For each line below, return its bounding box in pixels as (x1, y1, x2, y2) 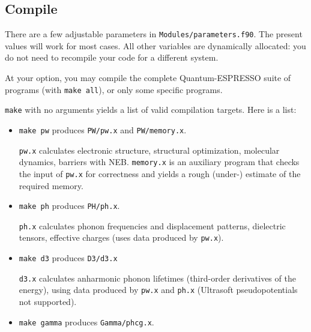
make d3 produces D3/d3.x (19, 252, 118, 264)
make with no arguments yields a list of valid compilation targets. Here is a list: (5, 103, 297, 116)
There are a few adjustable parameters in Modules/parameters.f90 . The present (5, 28, 303, 40)
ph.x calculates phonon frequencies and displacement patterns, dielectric (19, 219, 286, 232)
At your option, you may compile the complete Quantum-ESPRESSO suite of (5, 71, 291, 84)
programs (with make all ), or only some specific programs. (5, 83, 223, 95)
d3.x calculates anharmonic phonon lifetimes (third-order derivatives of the (19, 271, 296, 284)
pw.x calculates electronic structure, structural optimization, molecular (19, 143, 280, 156)
